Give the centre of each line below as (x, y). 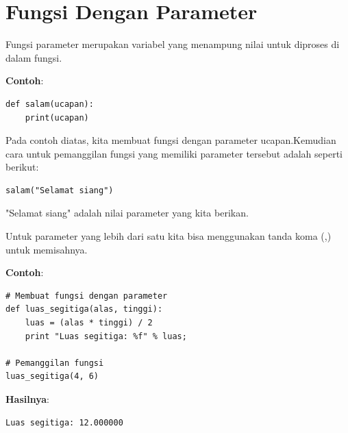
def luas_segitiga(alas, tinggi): (84, 309)
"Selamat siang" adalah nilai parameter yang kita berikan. (127, 213)
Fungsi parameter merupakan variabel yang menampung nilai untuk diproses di (173, 44)
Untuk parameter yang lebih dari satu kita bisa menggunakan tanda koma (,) (169, 236)
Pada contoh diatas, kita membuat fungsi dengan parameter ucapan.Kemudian (171, 140)
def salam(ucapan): (50, 104)
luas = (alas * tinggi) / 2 (89, 323)
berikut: (22, 167)
